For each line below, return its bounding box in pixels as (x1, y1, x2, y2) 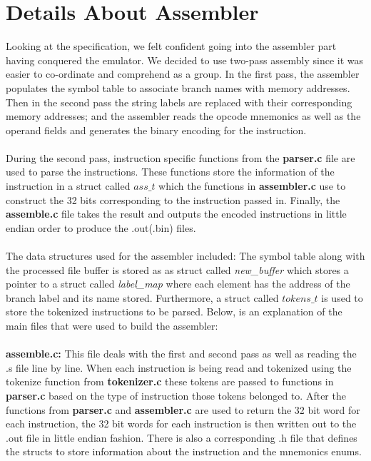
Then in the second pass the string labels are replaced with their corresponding (6, 94, 352, 109)
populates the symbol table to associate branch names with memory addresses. (6, 80, 350, 95)
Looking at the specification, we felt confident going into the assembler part (6, 39, 337, 54)
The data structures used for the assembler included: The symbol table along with (6, 248, 365, 263)
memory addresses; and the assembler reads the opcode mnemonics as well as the (6, 108, 361, 123)
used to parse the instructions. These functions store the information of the (6, 164, 335, 179)
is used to (321, 290, 363, 305)
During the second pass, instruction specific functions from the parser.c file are (6, 150, 355, 165)
